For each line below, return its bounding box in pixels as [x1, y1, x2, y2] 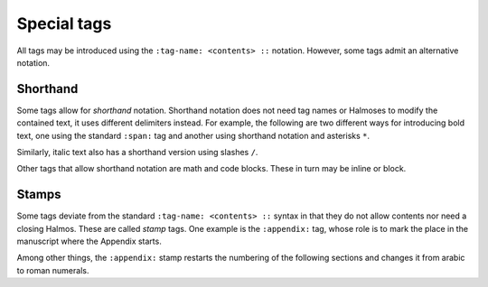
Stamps [16, 187, 61, 202]
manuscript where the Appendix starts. [16, 236, 162, 247]
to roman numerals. [16, 264, 89, 275]
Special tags [16, 14, 112, 33]
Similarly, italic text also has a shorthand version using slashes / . [16, 147, 258, 158]
